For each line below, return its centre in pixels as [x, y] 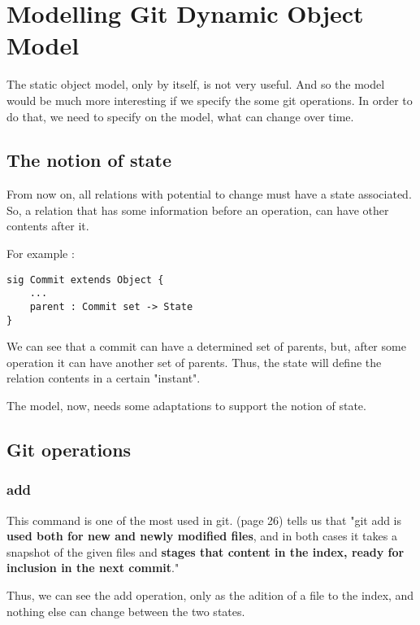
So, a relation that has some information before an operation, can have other [198, 210]
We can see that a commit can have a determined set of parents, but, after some [206, 346]
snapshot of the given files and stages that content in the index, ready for [206, 551]
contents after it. [48, 226]
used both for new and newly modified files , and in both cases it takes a [202, 536]
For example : [41, 253]
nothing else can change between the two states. [126, 611]
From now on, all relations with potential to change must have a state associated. [209, 194]
